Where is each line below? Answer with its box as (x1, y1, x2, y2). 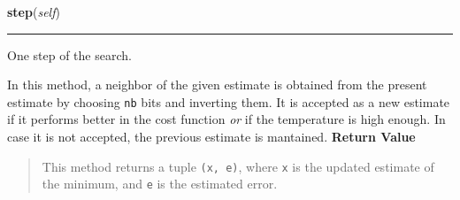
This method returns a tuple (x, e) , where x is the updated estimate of (42, 157, 434, 175)
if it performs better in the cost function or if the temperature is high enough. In (7, 110, 446, 128)
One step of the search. (7, 45, 132, 64)
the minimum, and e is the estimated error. (42, 174, 278, 193)
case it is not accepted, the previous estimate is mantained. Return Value (7, 127, 416, 146)
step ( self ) (7, 3, 60, 20)
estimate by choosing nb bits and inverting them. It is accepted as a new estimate (7, 92, 450, 111)
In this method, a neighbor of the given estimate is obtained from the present (7, 75, 427, 94)
